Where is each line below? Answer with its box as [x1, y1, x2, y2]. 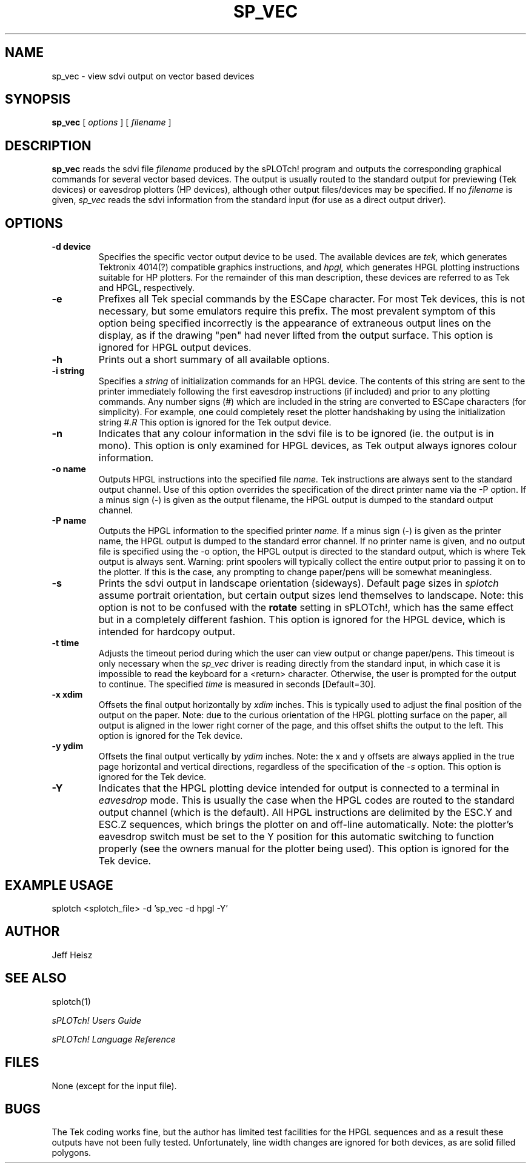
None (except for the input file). [52, 1080, 177, 1091]
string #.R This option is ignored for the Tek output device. [98, 417, 332, 428]
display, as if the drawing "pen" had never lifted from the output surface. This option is [98, 329, 493, 342]
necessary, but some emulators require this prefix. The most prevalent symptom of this [98, 305, 496, 318]
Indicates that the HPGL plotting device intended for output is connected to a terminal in [98, 782, 499, 795]
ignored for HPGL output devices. [98, 341, 252, 354]
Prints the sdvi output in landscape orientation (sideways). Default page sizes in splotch [98, 577, 499, 590]
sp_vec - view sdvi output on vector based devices [52, 70, 255, 81]
